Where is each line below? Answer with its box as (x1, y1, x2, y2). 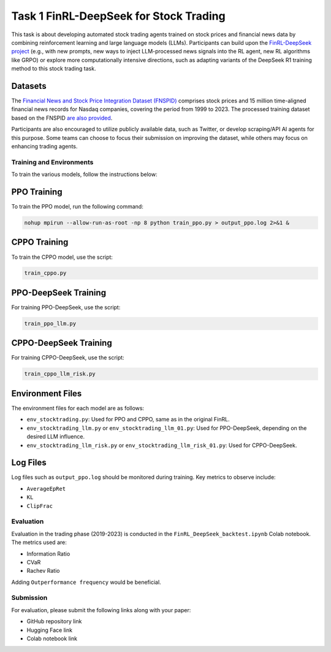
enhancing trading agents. (11, 142, 78, 150)
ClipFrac (26, 502, 53, 509)
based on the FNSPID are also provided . (11, 114, 113, 121)
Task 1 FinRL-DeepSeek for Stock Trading (11, 9, 226, 23)
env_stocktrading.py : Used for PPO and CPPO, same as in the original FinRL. (26, 416, 230, 423)
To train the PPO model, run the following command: (11, 203, 143, 210)
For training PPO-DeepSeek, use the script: (11, 304, 121, 311)
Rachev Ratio (26, 567, 60, 575)
